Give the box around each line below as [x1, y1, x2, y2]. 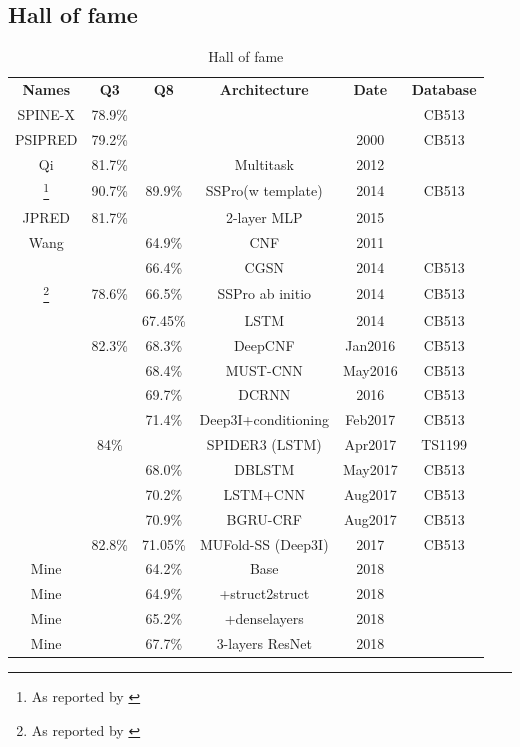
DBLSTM [234, 459, 295, 480]
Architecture [219, 79, 309, 100]
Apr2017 [344, 434, 397, 455]
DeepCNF [233, 334, 295, 355]
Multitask [234, 153, 294, 174]
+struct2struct [219, 583, 310, 604]
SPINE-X [17, 103, 76, 124]
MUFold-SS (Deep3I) [199, 533, 329, 554]
